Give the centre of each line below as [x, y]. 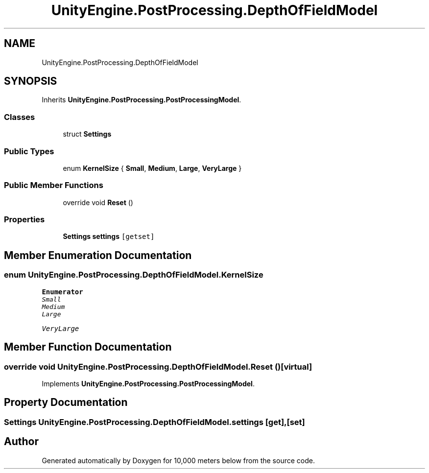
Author [21, 442]
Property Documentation [66, 402]
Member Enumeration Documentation [98, 255]
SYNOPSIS [31, 81]
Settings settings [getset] [109, 236]
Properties [24, 220]
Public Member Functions [54, 185]
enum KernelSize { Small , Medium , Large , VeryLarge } [152, 168]
